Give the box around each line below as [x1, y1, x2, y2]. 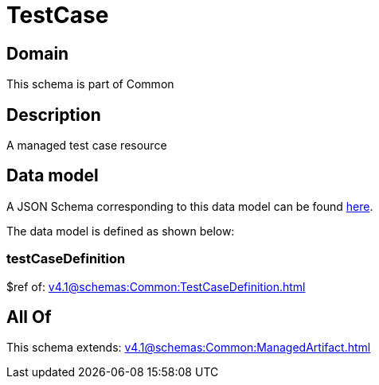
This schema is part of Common [6, 77, 174, 91]
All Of [6, 307, 52, 328]
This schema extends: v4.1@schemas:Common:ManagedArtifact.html [6, 340, 371, 355]
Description [6, 104, 101, 125]
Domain [6, 43, 69, 64]
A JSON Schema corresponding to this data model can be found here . [6, 199, 373, 213]
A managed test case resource [6, 138, 167, 153]
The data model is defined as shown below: [6, 224, 235, 238]
